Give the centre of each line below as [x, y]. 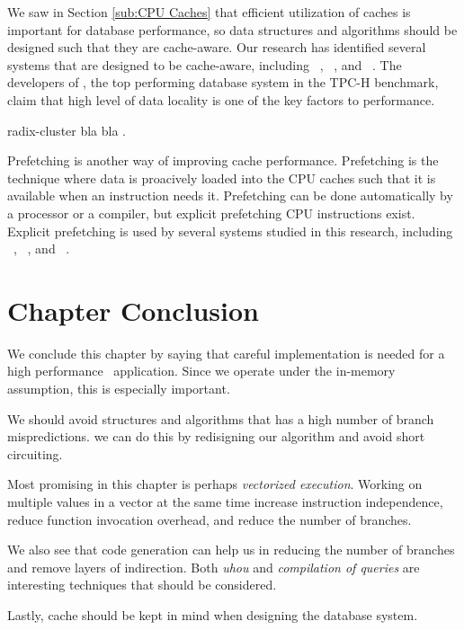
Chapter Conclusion [134, 310]
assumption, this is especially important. [119, 389]
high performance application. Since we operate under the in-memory [201, 371]
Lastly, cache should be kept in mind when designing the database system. [213, 614]
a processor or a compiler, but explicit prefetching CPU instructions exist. [211, 213]
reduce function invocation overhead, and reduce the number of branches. [210, 519]
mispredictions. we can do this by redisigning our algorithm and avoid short [216, 436]
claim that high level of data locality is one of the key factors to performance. [221, 99]
